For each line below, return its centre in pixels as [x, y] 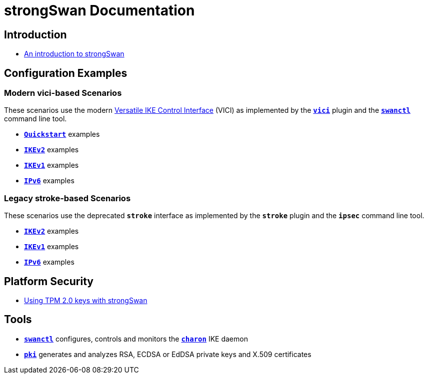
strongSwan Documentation [99, 10]
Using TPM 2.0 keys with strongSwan [86, 300]
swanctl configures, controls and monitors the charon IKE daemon [136, 339]
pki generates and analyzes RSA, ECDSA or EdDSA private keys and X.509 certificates [168, 354]
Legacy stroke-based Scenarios [67, 198]
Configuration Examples [66, 73]
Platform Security [49, 281]
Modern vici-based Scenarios [63, 93]
